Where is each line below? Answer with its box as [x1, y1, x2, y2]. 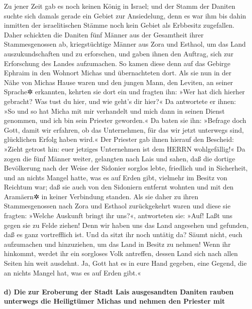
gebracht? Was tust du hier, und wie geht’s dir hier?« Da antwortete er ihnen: [4, 96, 236, 106]
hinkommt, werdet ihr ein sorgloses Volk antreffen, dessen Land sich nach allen [4, 248, 238, 258]
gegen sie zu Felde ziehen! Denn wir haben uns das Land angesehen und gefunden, [4, 220, 249, 230]
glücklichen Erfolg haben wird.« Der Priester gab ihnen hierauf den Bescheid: [4, 134, 234, 144]
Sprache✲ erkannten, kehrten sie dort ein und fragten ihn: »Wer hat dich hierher [4, 86, 245, 97]
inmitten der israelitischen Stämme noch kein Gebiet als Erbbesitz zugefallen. [4, 20, 235, 30]
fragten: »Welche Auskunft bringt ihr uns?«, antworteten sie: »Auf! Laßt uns [4, 210, 233, 221]
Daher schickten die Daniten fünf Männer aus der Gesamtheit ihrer [4, 29, 204, 39]
